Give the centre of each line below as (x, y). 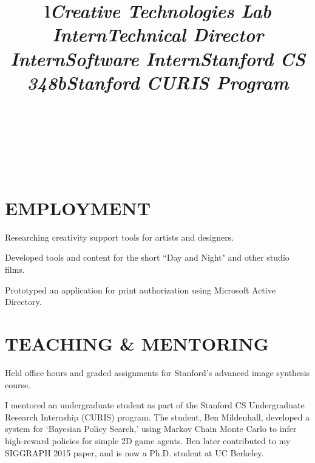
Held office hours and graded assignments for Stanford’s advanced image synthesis (157, 372)
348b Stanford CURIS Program (158, 82)
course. (18, 384)
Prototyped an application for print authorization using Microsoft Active (140, 290)
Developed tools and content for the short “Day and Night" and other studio (147, 257)
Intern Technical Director (158, 35)
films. (15, 269)
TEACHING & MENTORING (137, 343)
